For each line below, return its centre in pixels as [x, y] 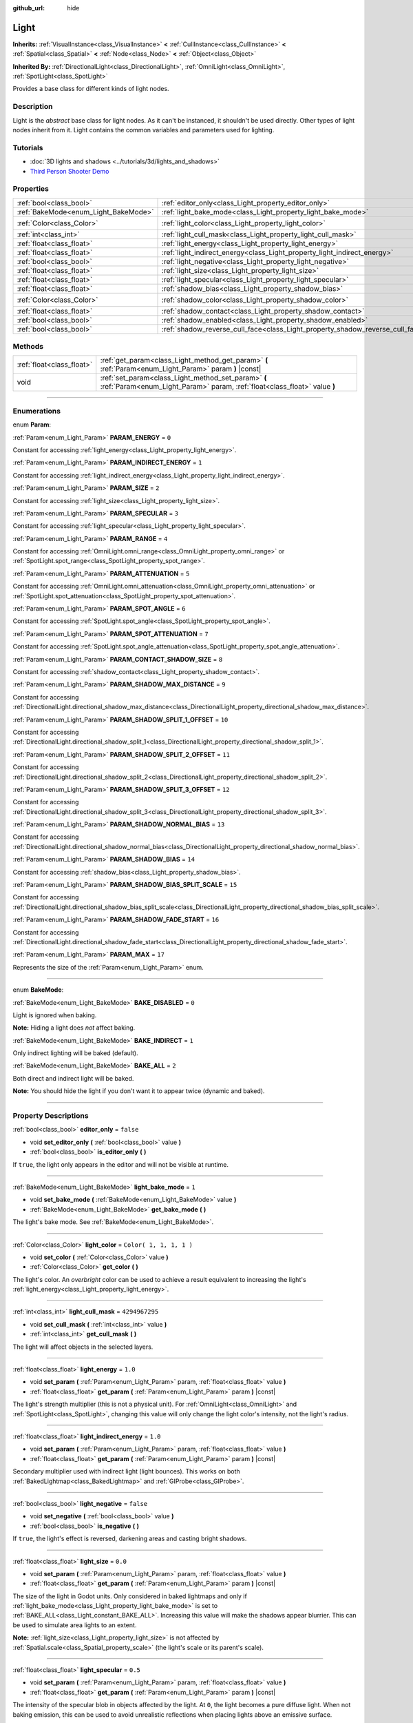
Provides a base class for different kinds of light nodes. [91, 89]
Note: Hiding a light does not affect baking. [74, 1028]
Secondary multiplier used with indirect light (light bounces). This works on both [126, 1471]
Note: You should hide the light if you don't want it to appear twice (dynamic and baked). [139, 1091]
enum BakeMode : [38, 990]
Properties [31, 189]
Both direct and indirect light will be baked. [73, 1078]
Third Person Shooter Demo [70, 171]
